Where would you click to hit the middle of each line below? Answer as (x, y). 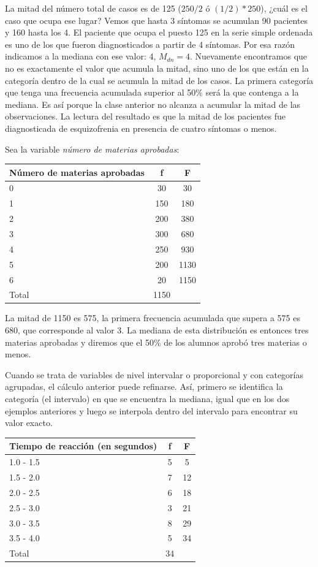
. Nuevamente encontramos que (249, 56)
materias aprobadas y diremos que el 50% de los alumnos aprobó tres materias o (156, 342)
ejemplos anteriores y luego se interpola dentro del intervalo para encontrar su (151, 410)
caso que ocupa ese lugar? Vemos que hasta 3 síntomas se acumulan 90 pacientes (157, 20)
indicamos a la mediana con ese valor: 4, (81, 56)
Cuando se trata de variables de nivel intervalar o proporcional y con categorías (154, 374)
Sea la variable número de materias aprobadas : (92, 149)
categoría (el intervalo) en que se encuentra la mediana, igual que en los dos (147, 399)
